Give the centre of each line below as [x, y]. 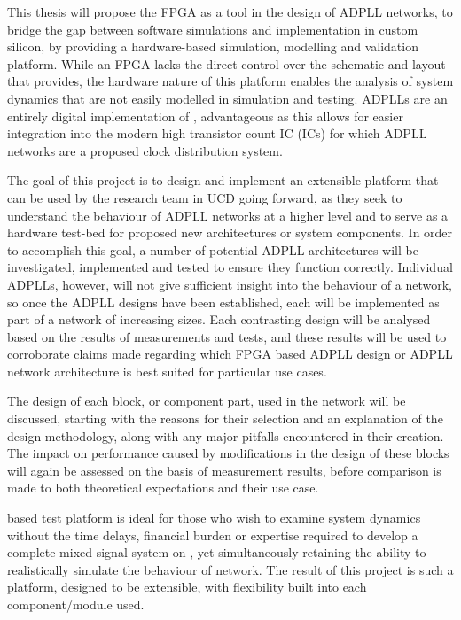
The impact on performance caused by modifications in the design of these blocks [228, 453]
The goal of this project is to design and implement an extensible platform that [223, 180]
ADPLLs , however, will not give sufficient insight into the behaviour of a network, [230, 284]
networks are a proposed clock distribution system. [145, 150]
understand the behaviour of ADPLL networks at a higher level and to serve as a [228, 215]
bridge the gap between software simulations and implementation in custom [213, 29]
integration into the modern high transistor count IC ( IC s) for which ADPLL [217, 133]
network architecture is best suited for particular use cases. [167, 371]
